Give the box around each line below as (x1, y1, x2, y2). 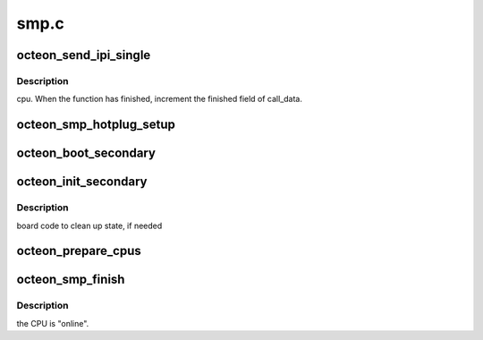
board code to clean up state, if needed (16, 220, 163, 231)
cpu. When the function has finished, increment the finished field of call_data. (16, 94, 303, 105)
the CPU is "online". (16, 318, 89, 328)
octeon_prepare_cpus (16, 243, 142, 259)
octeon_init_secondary (16, 174, 148, 190)
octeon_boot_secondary (16, 146, 157, 161)
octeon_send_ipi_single (16, 47, 151, 63)
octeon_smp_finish (16, 272, 125, 287)
